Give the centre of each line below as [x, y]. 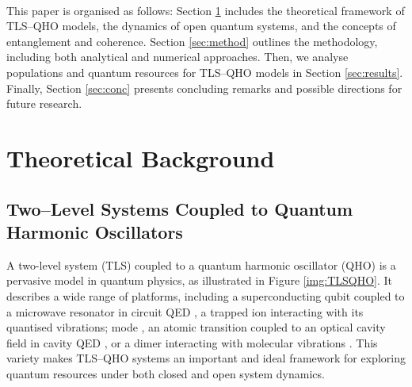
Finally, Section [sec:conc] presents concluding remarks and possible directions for [204, 88]
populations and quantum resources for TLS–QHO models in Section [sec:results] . [205, 72]
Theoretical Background [141, 157]
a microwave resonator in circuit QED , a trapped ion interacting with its [185, 311]
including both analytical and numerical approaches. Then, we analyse [177, 57]
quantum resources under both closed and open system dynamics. [166, 373]
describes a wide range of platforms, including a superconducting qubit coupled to [206, 295]
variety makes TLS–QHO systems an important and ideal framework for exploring [206, 358]
